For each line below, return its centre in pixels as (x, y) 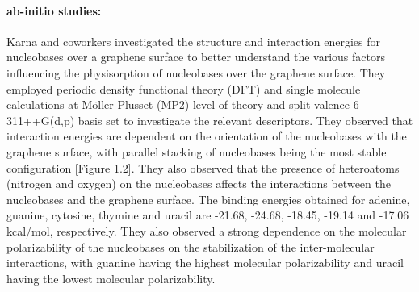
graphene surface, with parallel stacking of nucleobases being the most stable (197, 151)
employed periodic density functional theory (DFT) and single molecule (184, 88)
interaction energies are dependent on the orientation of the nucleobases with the (207, 136)
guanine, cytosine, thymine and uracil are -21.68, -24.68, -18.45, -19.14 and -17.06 (208, 215)
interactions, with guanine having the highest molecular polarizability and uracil (205, 263)
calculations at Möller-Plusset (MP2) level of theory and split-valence (178, 104)
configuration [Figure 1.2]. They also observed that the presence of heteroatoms (203, 167)
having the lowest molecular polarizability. (111, 278)
